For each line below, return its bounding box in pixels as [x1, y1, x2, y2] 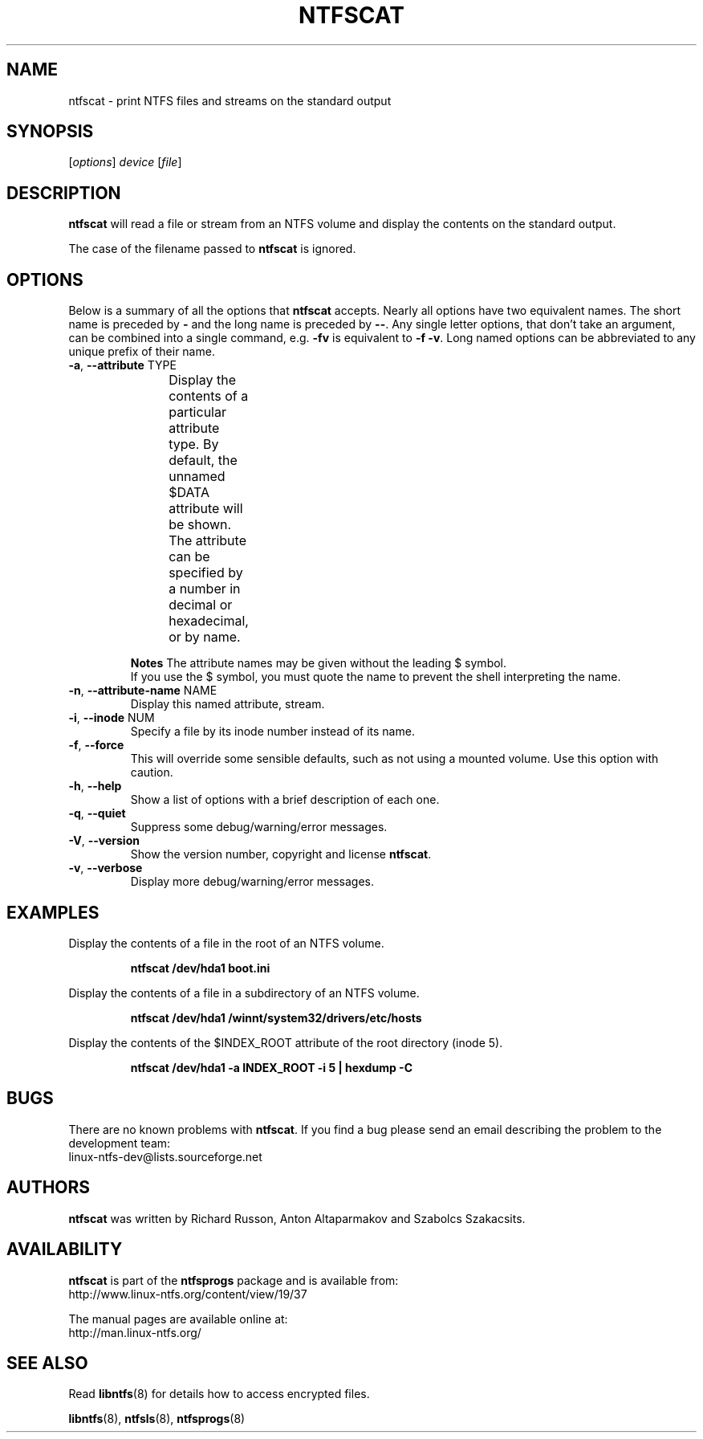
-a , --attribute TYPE [68, 358, 177, 373]
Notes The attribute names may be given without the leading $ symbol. [130, 656, 507, 671]
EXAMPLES [6, 902, 100, 923]
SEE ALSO [6, 1352, 88, 1373]
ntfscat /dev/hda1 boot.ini [130, 960, 270, 975]
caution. [130, 765, 173, 780]
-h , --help [68, 779, 122, 793]
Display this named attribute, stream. [130, 697, 325, 711]
